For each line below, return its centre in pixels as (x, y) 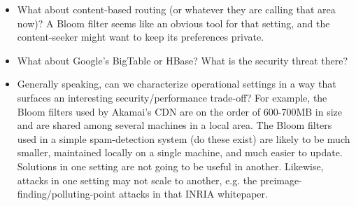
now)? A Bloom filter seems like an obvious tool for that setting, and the (173, 23)
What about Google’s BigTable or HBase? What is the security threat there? (183, 60)
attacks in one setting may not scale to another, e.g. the (137, 180)
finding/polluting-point (66, 194)
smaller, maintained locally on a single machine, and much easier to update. (180, 152)
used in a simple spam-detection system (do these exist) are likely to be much (184, 138)
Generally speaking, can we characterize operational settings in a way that (177, 84)
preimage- (281, 180)
